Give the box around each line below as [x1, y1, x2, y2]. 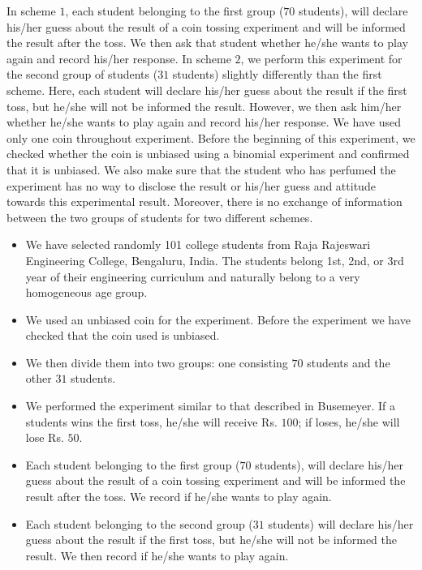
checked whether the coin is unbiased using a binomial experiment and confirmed [6, 145, 410, 162]
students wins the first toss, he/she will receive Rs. [25, 413, 278, 430]
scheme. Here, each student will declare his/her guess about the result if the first [6, 81, 407, 98]
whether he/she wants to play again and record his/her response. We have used [6, 114, 401, 131]
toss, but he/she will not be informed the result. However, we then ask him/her [6, 97, 402, 114]
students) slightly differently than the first [172, 66, 382, 83]
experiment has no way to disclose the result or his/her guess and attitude [6, 177, 376, 194]
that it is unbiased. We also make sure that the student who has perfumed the [6, 161, 396, 178]
